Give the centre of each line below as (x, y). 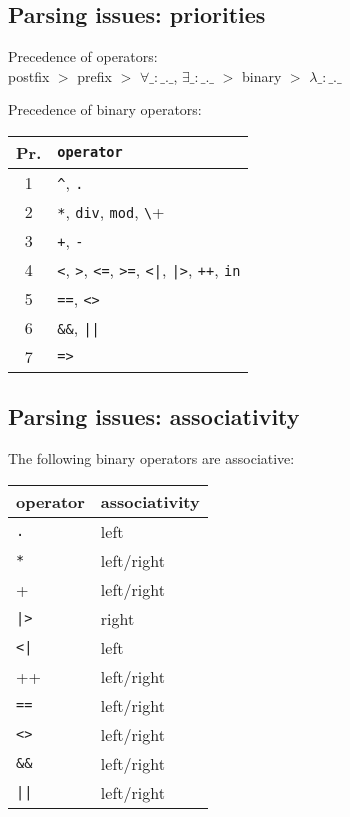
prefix (94, 75)
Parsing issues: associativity (154, 416)
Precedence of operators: (83, 56)
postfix (29, 75)
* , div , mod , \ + (111, 211)
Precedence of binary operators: (105, 109)
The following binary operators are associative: (151, 458)
